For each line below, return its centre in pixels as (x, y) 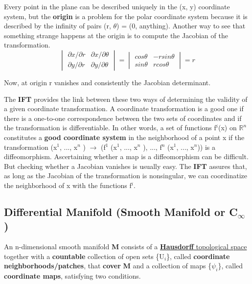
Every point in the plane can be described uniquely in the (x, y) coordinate (117, 6)
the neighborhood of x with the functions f (68, 185)
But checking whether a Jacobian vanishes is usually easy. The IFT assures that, (126, 166)
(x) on (228, 128)
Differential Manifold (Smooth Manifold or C (121, 211)
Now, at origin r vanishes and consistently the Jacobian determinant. (107, 82)
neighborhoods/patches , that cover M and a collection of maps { (108, 266)
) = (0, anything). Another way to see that (181, 26)
